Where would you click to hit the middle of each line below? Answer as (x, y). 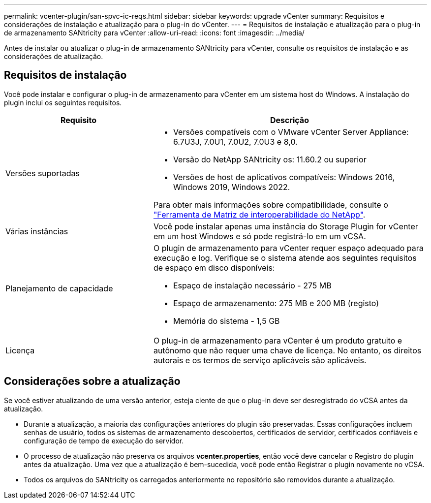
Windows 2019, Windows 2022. (231, 187)
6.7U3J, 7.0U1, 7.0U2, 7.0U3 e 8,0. (235, 141)
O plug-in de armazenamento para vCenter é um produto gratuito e (278, 340)
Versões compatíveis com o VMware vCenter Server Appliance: (291, 132)
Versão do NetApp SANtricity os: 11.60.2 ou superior (270, 159)
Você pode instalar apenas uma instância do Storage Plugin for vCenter (286, 226)
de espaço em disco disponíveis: (214, 267)
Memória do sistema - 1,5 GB (226, 321)
